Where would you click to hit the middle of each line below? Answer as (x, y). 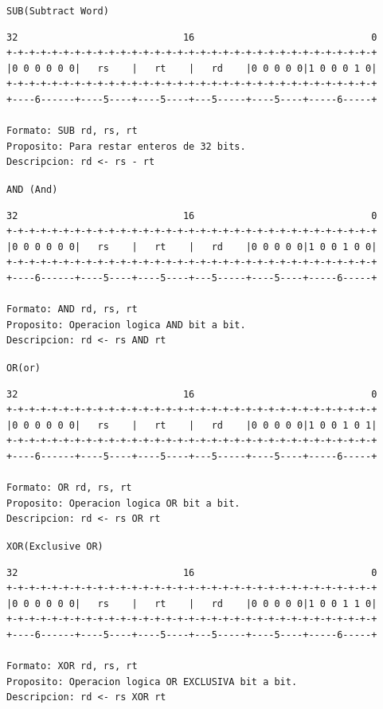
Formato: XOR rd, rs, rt (72, 666)
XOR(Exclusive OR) (55, 546)
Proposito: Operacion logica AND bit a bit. (126, 325)
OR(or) (23, 368)
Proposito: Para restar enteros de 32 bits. (126, 146)
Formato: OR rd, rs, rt (69, 488)
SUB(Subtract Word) (58, 11)
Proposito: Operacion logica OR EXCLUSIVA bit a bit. (152, 682)
